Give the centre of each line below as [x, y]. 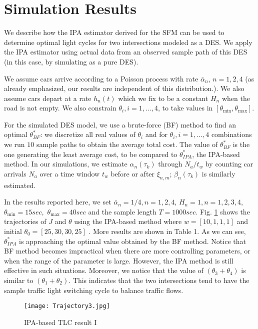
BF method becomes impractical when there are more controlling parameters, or [127, 251]
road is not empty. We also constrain [60, 108]
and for [156, 134]
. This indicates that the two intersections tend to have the [159, 280]
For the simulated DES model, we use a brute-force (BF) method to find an [120, 124]
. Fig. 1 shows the [223, 211]
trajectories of [25, 221]
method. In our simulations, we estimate [66, 164]
